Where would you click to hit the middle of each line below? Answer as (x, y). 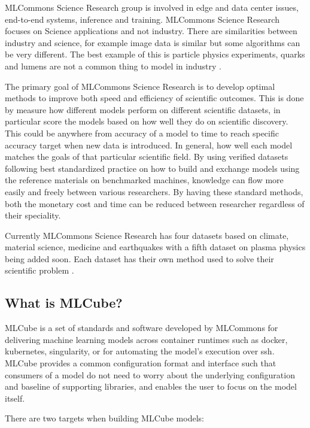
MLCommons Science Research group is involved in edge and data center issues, (152, 7)
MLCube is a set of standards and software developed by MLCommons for (142, 328)
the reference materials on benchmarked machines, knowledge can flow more (144, 180)
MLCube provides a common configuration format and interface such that (141, 363)
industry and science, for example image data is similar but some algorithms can (153, 42)
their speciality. (33, 215)
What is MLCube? (64, 303)
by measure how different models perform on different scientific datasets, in (143, 109)
